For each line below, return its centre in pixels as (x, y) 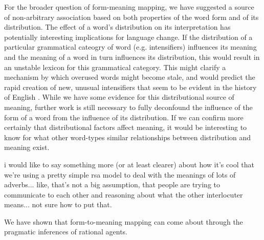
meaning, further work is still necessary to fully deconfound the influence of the (128, 107)
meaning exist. (27, 147)
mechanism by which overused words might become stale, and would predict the (130, 77)
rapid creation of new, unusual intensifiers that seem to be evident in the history (130, 87)
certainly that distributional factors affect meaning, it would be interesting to (126, 127)
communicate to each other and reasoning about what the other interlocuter (124, 194)
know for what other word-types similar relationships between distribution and (128, 137)
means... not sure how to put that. (58, 204)
